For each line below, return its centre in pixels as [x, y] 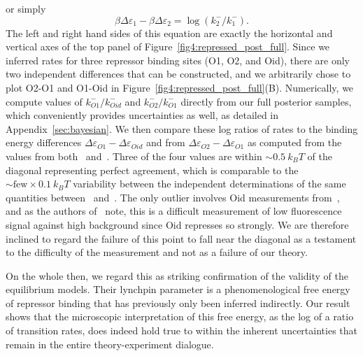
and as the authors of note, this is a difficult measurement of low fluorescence [174, 211]
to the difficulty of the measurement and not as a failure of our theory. [157, 252]
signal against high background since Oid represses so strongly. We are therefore [177, 224]
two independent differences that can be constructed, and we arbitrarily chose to [178, 74]
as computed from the [294, 142]
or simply [26, 8]
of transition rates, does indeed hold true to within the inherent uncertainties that [181, 330]
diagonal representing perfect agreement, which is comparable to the [152, 170]
